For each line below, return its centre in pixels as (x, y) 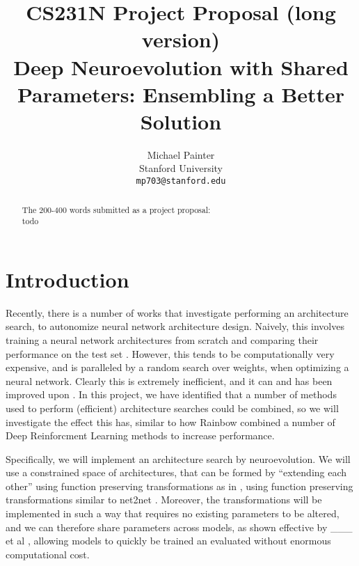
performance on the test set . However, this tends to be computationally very (170, 353)
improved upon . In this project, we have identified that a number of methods (171, 394)
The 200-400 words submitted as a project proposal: (116, 209)
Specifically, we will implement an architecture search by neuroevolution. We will (178, 458)
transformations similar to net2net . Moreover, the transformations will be (164, 500)
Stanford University (181, 168)
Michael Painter (181, 154)
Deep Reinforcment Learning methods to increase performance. (140, 435)
